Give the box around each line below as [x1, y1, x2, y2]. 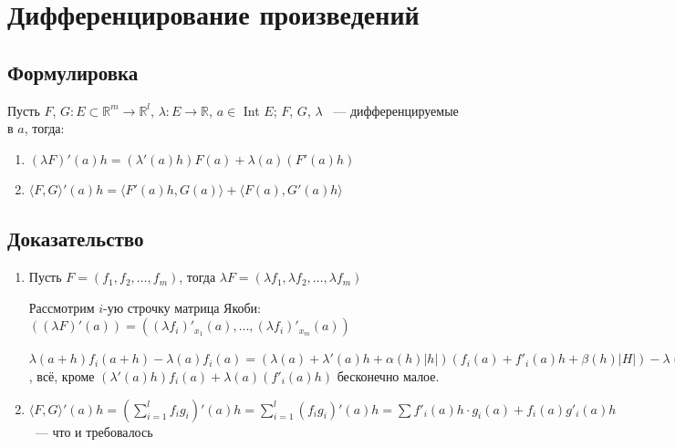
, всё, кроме [28, 366, 95, 385]
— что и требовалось [35, 421, 153, 441]
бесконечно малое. [337, 366, 440, 385]
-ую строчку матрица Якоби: [103, 297, 261, 317]
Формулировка [7, 57, 139, 86]
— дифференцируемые [333, 100, 459, 120]
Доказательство [7, 224, 144, 253]
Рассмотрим [28, 297, 95, 317]
